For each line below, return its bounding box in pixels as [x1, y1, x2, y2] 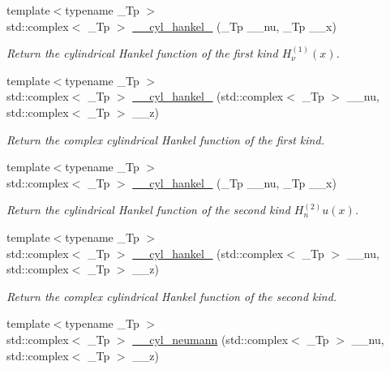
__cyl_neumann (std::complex [132, 330, 289, 347]
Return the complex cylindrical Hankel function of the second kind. [6, 287, 337, 304]
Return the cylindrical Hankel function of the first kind [6, 45, 278, 62]
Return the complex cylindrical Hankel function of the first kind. [6, 131, 324, 148]
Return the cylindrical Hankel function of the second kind [6, 201, 290, 218]
